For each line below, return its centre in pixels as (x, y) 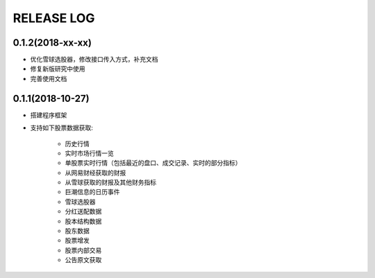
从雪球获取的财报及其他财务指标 (110, 182)
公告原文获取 (83, 260)
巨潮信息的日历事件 (92, 192)
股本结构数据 (83, 221)
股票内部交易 (83, 250)
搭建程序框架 (49, 115)
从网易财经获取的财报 (95, 173)
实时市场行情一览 (89, 153)
